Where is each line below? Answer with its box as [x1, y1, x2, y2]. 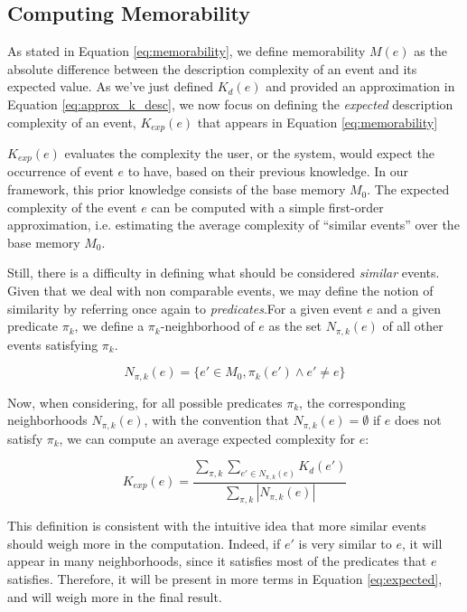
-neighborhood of [160, 316, 255, 335]
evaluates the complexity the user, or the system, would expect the [64, 144, 434, 163]
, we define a [74, 316, 145, 335]
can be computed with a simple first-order [151, 197, 384, 216]
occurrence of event [7, 162, 114, 181]
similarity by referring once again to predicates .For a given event [7, 298, 363, 317]
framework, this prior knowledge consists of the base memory [7, 180, 346, 199]
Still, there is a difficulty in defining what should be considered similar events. [7, 263, 440, 282]
